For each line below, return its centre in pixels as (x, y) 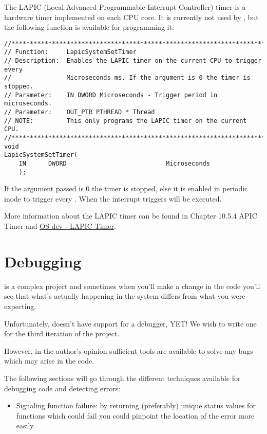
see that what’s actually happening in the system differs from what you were (125, 296)
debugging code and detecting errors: (62, 388)
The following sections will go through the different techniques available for (122, 378)
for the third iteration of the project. (62, 333)
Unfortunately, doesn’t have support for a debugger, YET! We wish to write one (130, 323)
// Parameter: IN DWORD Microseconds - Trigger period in (111, 95)
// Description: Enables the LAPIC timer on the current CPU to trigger (133, 61)
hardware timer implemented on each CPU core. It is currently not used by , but (131, 17)
